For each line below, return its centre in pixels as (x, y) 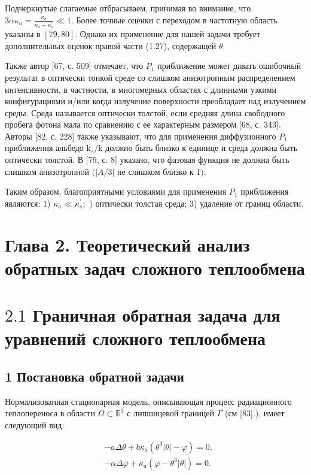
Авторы (19, 136)
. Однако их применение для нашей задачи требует (168, 34)
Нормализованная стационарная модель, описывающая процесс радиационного (148, 401)
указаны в (23, 34)
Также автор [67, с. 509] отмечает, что (74, 66)
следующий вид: (35, 424)
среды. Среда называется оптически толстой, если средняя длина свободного (145, 112)
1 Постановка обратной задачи (94, 376)
